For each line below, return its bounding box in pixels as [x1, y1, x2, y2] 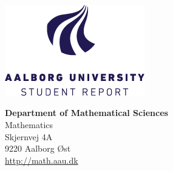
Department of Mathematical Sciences [5, 106, 168, 119]
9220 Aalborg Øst [5, 142, 71, 155]
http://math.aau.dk [5, 153, 78, 166]
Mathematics [5, 118, 53, 131]
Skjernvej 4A [5, 130, 53, 143]
